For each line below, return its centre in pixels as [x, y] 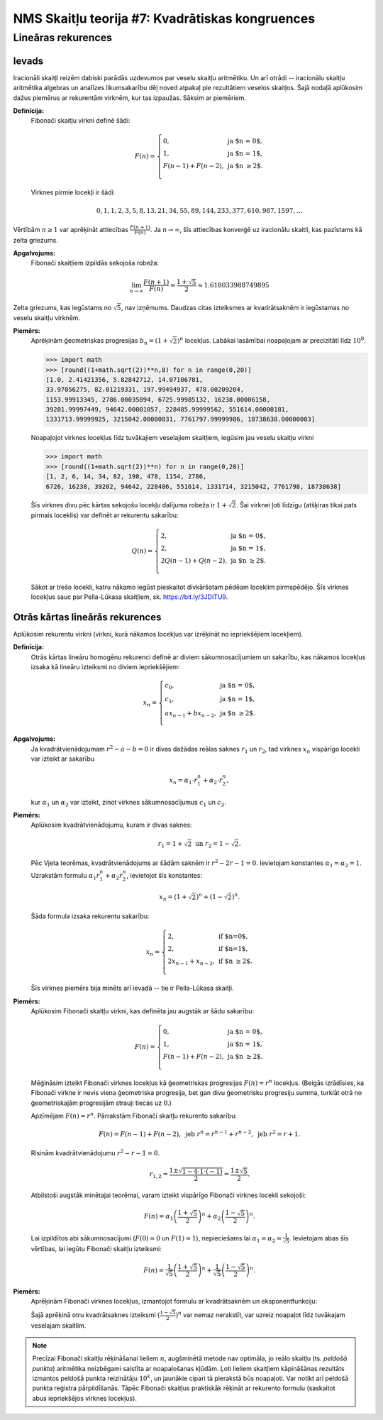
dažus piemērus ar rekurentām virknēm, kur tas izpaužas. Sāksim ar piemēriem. [130, 98]
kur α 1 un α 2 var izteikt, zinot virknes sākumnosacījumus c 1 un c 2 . [128, 803]
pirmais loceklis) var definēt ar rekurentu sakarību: [105, 515]
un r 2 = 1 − [213, 844]
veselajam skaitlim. [59, 1326]
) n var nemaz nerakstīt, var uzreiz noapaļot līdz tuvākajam [260, 1314]
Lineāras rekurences [63, 38]
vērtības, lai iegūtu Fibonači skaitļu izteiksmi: [96, 1249]
